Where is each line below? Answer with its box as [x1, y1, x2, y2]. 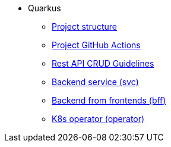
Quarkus [28, 3, 61, 13]
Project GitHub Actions [52, 40, 141, 50]
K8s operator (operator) [52, 114, 145, 124]
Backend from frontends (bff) [52, 95, 166, 105]
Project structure [52, 21, 118, 32]
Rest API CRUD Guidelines [52, 58, 154, 68]
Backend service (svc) [52, 77, 139, 87]
